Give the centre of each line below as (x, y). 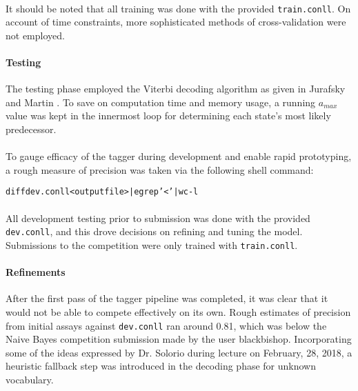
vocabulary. (30, 379)
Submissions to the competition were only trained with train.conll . (152, 244)
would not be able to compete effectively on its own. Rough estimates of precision (178, 311)
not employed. (35, 35)
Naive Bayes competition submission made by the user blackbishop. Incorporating (179, 339)
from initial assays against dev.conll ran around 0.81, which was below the (166, 325)
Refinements (36, 272)
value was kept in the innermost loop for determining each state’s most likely (168, 116)
